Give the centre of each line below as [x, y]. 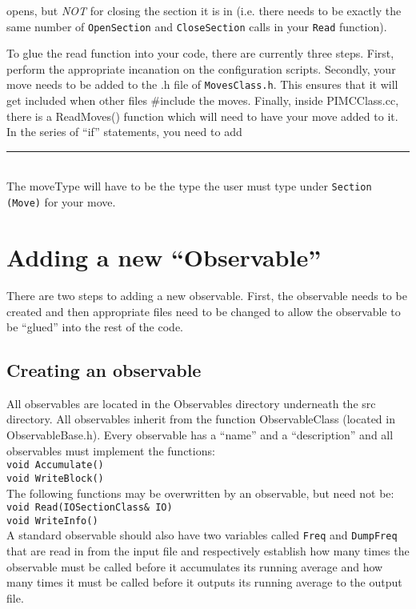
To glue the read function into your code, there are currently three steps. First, [200, 53]
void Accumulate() [55, 465]
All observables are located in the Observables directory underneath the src [191, 403]
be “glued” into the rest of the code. [95, 327]
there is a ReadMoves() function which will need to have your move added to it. [202, 116]
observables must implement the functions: [111, 450]
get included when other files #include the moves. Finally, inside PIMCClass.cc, [203, 100]
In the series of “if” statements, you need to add [124, 132]
